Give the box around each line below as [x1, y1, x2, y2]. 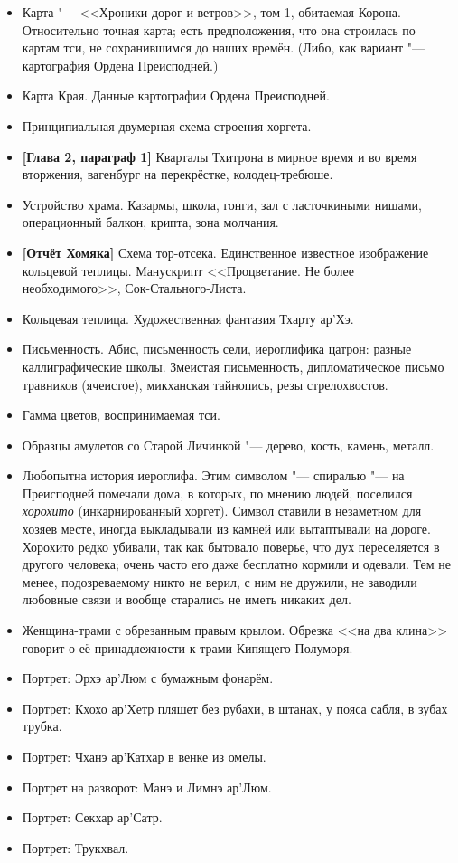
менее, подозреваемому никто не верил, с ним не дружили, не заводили [22, 572, 417, 591]
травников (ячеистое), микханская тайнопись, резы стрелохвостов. [22, 375, 388, 394]
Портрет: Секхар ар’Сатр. [22, 808, 163, 827]
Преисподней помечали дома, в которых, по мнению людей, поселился [22, 483, 413, 502]
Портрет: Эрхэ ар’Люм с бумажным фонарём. [22, 669, 274, 688]
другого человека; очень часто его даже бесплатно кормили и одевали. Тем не [22, 555, 452, 574]
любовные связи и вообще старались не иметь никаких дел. [22, 590, 351, 609]
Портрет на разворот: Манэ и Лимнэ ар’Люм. [22, 777, 272, 796]
